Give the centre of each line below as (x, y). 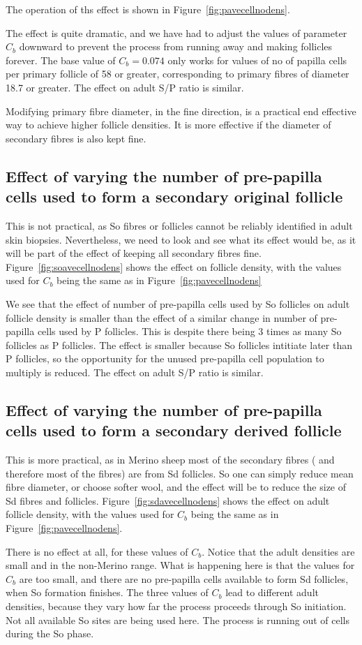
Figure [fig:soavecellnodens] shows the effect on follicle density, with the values (174, 266)
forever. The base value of (61, 60)
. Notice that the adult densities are (278, 551)
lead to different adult (272, 592)
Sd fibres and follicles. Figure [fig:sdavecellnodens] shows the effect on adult (168, 500)
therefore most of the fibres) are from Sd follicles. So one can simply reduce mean (180, 473)
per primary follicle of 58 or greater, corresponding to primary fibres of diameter (178, 74)
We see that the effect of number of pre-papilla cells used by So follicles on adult (178, 303)
